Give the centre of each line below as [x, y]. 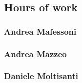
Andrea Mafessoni [40, 31]
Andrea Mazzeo [35, 53]
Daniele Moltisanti [41, 76]
